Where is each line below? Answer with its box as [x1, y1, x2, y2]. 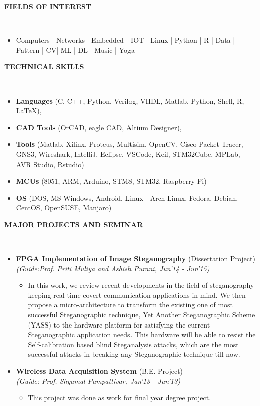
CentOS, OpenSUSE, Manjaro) [16, 202, 112, 213]
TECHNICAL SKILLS [4, 61, 84, 72]
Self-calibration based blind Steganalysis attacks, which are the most [28, 339, 239, 349]
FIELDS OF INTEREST [4, 1, 92, 11]
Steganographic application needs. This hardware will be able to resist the [28, 329, 256, 340]
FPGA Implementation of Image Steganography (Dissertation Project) [16, 253, 255, 264]
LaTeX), [16, 105, 42, 116]
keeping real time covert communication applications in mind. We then [28, 289, 246, 300]
